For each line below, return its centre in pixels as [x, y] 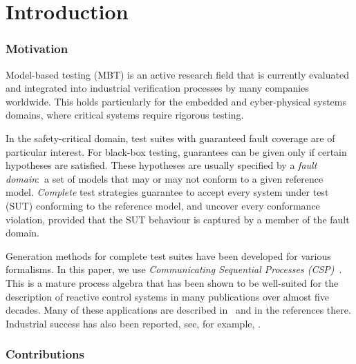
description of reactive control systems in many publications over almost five [168, 296]
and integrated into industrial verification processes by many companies [157, 88]
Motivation [37, 49]
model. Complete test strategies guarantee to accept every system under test [167, 192]
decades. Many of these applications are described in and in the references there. [178, 310]
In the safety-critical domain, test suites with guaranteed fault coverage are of [170, 138]
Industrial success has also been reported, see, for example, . [133, 323]
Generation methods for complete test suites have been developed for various [168, 255]
